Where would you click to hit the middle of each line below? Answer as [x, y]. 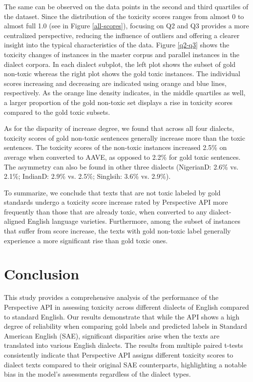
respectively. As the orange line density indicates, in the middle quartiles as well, [125, 93]
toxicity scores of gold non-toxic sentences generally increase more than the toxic [125, 138]
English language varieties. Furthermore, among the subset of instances [134, 221]
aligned [15, 221]
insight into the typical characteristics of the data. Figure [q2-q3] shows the [117, 45]
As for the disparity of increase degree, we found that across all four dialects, [119, 128]
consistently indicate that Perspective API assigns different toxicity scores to [119, 354]
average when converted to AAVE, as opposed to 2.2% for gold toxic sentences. [122, 157]
